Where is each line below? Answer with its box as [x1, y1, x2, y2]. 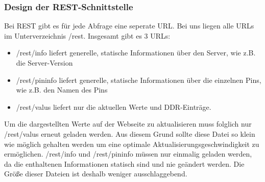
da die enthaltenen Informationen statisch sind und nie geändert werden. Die [4, 158, 245, 169]
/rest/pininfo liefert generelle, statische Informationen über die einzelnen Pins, [16, 74, 261, 85]
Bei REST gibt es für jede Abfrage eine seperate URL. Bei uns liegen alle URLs [4, 20, 254, 31]
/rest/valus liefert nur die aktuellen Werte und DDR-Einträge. [16, 101, 211, 112]
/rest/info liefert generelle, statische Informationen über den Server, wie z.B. [16, 47, 256, 58]
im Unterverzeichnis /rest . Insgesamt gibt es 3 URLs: [4, 30, 171, 41]
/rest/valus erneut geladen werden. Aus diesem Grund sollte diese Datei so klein [4, 128, 255, 139]
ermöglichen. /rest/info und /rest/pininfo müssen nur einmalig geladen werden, [4, 148, 252, 159]
